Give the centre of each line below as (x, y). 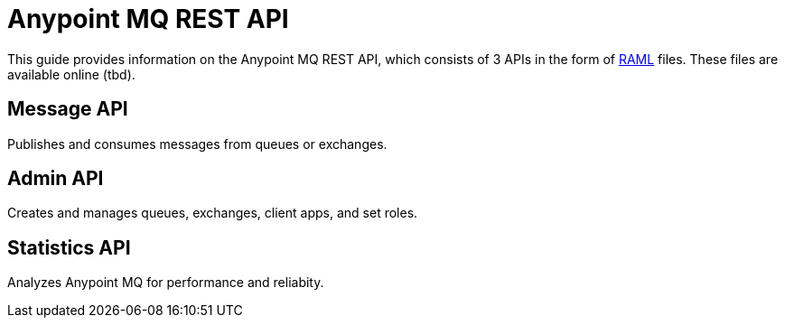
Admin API (56, 179)
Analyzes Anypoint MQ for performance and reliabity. (166, 283)
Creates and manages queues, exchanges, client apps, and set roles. (213, 213)
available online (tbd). (71, 74)
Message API (68, 109)
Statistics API (69, 247)
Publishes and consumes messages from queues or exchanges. (197, 144)
